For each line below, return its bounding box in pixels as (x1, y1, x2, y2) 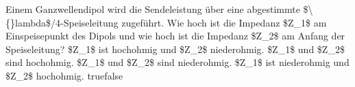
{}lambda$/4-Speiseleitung (5, 15, 119, 29)
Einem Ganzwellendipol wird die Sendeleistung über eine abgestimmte (5, 2, 300, 16)
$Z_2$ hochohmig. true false (5, 68, 123, 82)
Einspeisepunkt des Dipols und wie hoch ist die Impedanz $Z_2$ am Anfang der (5, 29, 345, 43)
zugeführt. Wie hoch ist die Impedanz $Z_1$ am (121, 15, 327, 29)
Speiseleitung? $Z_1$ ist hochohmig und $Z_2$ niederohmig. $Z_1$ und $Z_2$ (5, 41, 345, 56)
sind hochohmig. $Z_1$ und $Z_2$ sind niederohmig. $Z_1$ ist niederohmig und (5, 55, 350, 69)
